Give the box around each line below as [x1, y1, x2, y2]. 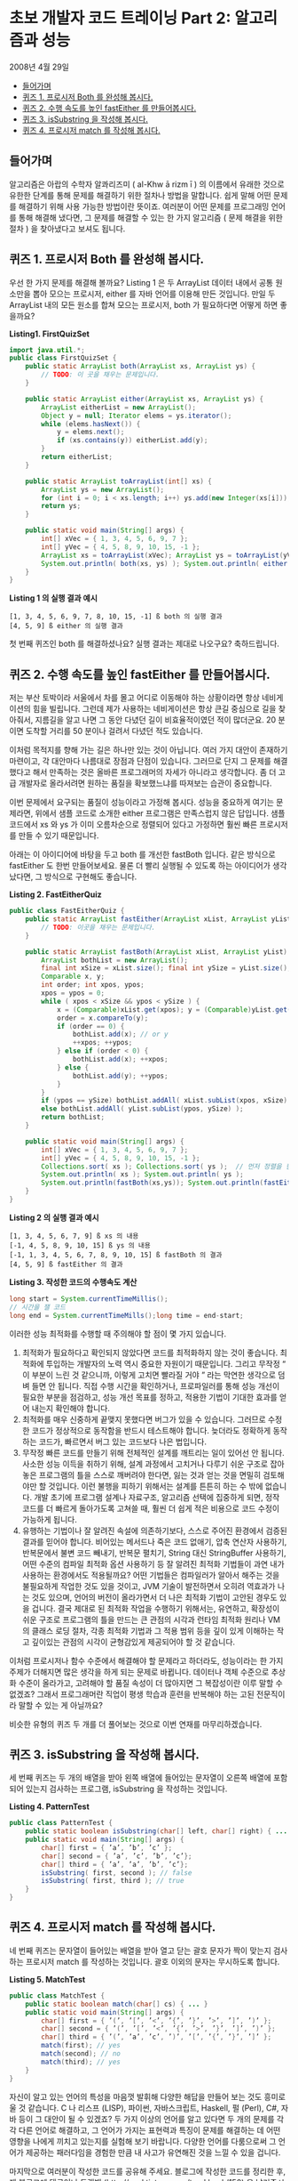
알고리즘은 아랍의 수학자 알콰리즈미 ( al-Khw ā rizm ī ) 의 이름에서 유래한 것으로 [9, 179, 286, 190]
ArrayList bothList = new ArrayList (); [41, 956, 189, 965]
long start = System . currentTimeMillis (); [9, 1294, 169, 1304]
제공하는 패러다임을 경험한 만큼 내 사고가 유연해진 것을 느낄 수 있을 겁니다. [25, 2146, 281, 2158]
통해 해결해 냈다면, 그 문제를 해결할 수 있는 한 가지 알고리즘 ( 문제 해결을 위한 [18, 212, 284, 222]
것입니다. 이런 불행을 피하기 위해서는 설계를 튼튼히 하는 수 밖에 [48, 1481, 263, 1491]
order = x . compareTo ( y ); [56, 1014, 149, 1022]
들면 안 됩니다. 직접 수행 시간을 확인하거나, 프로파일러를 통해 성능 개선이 [31, 1380, 280, 1391]
